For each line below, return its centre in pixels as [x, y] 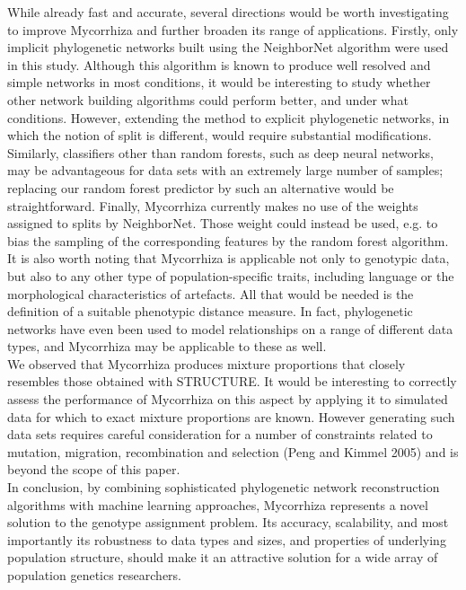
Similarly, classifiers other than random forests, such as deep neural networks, [220, 152]
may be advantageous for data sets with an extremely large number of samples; [225, 170]
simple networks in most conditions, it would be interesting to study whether [219, 82]
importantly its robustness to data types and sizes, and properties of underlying [227, 539]
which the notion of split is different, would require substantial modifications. [220, 135]
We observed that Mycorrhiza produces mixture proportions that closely [207, 363]
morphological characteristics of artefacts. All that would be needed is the [211, 293]
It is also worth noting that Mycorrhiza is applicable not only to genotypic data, [229, 258]
